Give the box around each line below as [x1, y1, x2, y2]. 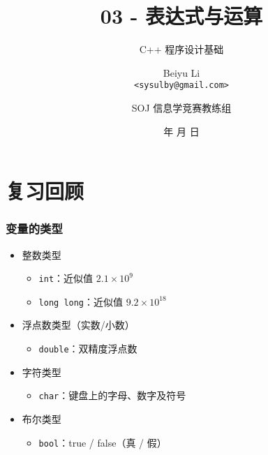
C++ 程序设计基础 [139, 42, 224, 57]
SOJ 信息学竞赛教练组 [131, 100, 232, 114]
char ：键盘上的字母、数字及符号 [38, 388, 186, 403]
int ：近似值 [38, 271, 94, 285]
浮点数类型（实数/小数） [22, 318, 135, 332]
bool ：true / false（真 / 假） [38, 435, 167, 449]
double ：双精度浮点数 [38, 341, 137, 356]
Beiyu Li [163, 65, 200, 80]
